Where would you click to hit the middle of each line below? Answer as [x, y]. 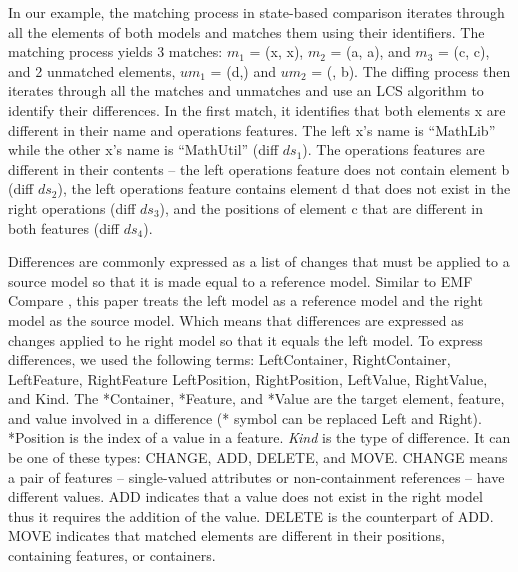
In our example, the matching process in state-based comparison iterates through [256, 12]
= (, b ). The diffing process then [411, 70]
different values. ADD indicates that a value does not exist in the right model [245, 496]
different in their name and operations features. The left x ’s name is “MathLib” [252, 129]
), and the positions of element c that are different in [321, 207]
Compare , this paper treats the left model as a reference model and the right [245, 300]
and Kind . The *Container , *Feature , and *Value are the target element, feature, [256, 398]
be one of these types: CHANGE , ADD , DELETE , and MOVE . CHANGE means [258, 457]
